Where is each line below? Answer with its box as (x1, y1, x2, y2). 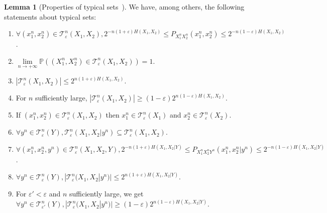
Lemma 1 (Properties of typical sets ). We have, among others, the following (4, 2, 245, 12)
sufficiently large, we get (69, 188, 144, 199)
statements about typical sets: (4, 11, 96, 22)
